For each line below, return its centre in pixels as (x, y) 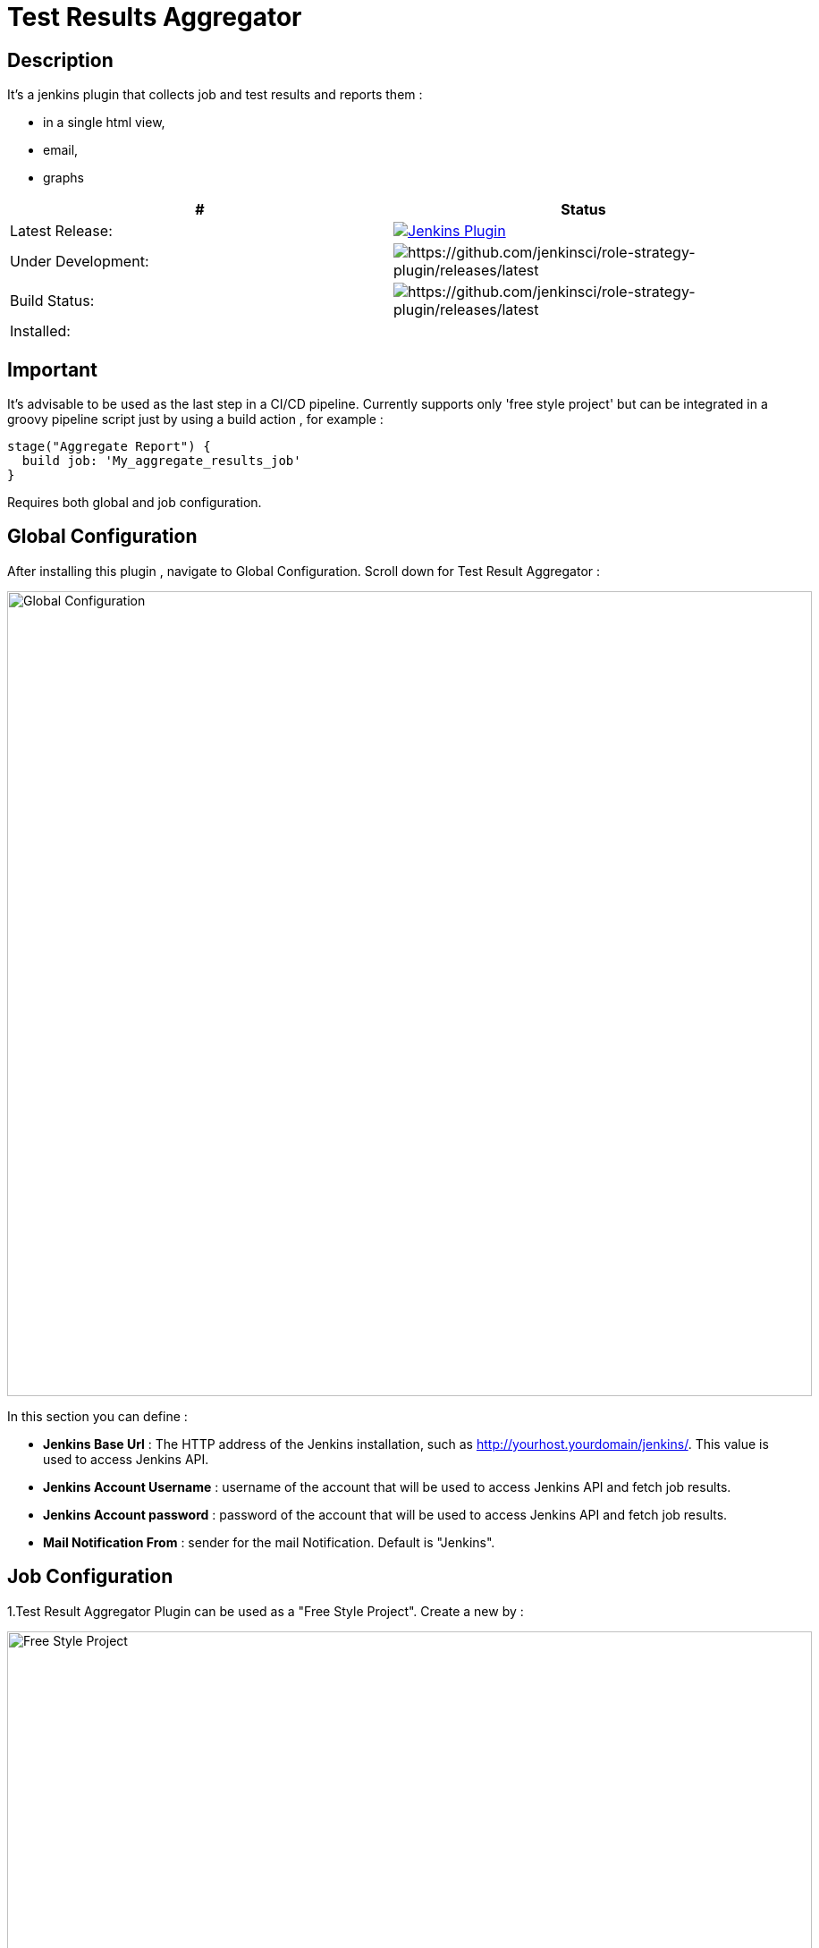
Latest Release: (61, 231)
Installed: (40, 331)
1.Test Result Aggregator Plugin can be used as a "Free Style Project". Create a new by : (266, 1611)
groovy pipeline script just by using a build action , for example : (195, 419)
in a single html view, (104, 123)
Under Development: (80, 262)
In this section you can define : (97, 1416)
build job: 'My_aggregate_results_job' (161, 461)
